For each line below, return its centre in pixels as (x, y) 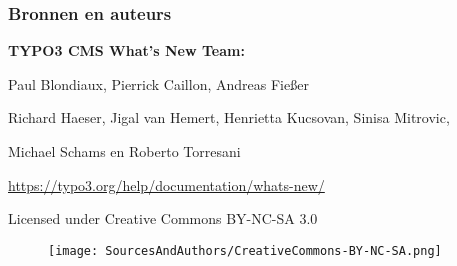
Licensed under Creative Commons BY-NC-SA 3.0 (163, 218)
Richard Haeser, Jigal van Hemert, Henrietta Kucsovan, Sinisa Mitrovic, (229, 117)
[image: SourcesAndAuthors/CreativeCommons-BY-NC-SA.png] (245, 250)
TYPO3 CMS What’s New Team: (126, 50)
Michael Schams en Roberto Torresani (124, 151)
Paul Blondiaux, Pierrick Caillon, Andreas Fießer (158, 83)
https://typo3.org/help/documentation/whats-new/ (166, 184)
